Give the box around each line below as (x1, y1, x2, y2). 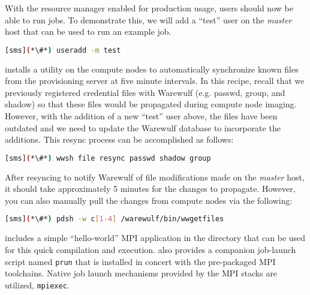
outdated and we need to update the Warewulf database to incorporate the (5, 121, 281, 134)
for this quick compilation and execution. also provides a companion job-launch (5, 243, 296, 255)
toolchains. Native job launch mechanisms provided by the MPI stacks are (5, 267, 278, 279)
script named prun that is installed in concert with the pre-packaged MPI (5, 255, 276, 267)
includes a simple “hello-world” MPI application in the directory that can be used (5, 231, 306, 244)
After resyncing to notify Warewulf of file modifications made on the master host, (5, 170, 305, 183)
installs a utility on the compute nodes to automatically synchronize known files (5, 62, 299, 75)
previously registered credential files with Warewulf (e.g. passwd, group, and (5, 86, 285, 98)
